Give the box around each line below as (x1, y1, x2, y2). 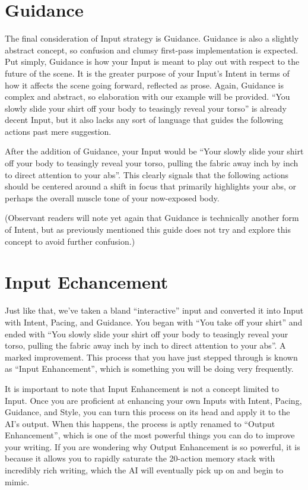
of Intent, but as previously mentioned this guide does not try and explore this (5, 223, 291, 236)
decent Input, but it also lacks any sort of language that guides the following (5, 113, 283, 126)
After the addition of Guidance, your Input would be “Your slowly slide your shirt (5, 145, 304, 157)
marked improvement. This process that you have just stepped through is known (5, 350, 298, 363)
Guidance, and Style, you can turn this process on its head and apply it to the (5, 406, 290, 418)
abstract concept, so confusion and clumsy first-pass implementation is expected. (5, 43, 299, 56)
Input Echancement (5, 270, 169, 294)
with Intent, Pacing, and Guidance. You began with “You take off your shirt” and (5, 315, 303, 328)
